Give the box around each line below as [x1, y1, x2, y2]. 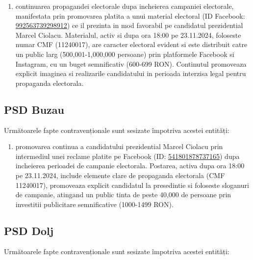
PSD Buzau [4, 102, 64, 117]
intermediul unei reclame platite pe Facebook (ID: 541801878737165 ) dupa [15, 151, 240, 161]
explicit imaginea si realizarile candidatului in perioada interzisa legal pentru [15, 68, 246, 78]
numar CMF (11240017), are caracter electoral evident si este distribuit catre [15, 39, 248, 50]
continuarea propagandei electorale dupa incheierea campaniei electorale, [15, 1, 234, 11]
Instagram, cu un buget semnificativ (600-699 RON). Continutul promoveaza [15, 58, 247, 69]
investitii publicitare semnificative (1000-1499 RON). [15, 199, 174, 209]
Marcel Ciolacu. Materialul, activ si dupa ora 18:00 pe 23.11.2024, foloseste [15, 29, 241, 40]
